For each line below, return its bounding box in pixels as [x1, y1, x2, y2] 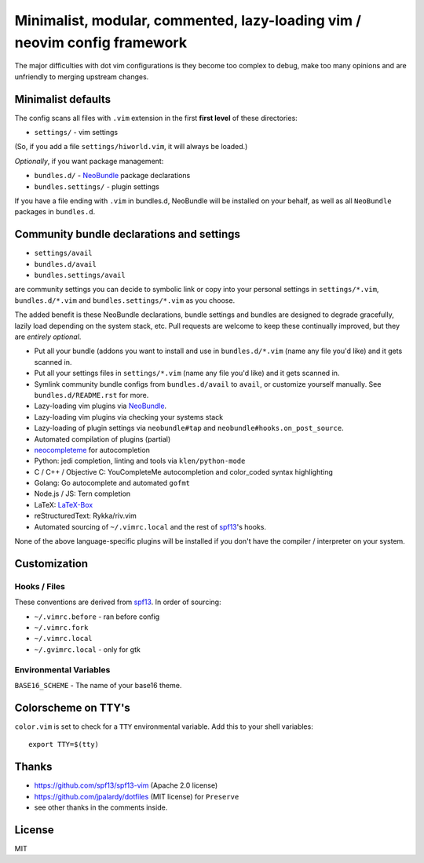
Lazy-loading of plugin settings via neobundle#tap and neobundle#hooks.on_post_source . [34, 424, 345, 433]
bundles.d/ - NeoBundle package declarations [34, 171, 191, 180]
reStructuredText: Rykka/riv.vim [34, 511, 137, 521]
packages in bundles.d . [14, 207, 96, 217]
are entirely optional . [14, 332, 82, 341]
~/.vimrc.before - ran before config [34, 612, 160, 621]
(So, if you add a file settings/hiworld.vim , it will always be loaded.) [14, 142, 248, 151]
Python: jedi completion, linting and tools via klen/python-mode [34, 456, 246, 466]
